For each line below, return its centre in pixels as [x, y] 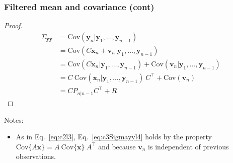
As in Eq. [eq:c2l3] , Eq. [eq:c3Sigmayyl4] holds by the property [114, 137]
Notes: [14, 119]
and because [117, 146]
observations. [36, 156]
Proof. [13, 25]
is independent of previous [188, 146]
